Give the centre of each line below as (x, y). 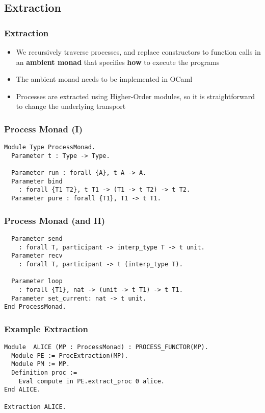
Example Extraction (46, 328)
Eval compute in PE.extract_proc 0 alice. (91, 381)
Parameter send (37, 239)
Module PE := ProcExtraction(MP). (70, 355)
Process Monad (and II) (55, 220)
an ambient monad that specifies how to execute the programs (118, 62)
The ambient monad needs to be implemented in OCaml (104, 79)
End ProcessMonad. (35, 307)
